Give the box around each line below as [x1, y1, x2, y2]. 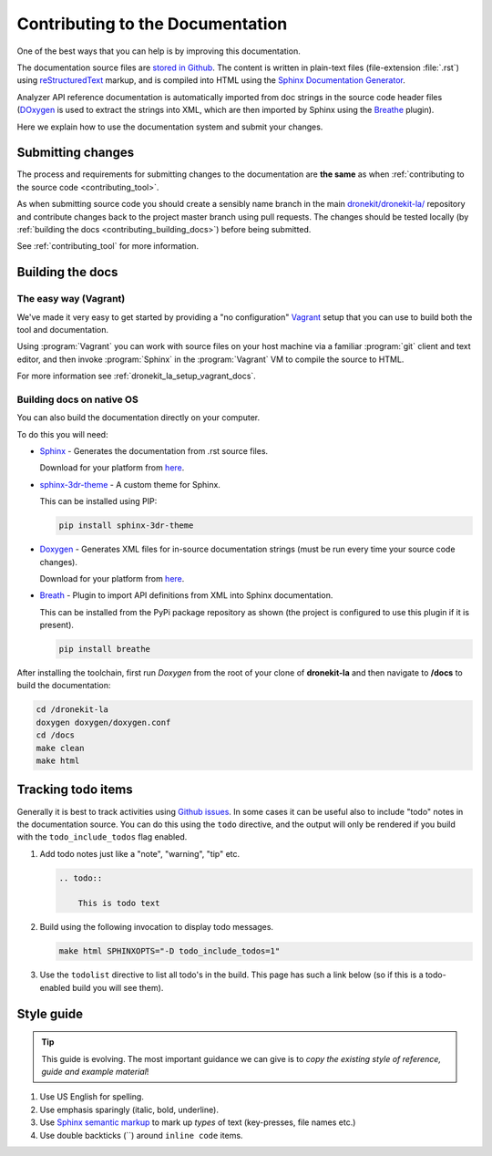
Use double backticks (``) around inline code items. [39, 1130, 243, 1141]
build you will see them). [71, 982, 164, 993]
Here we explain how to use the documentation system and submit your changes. [16, 121, 323, 132]
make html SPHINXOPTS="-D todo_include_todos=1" [58, 946, 281, 956]
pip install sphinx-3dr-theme [58, 521, 194, 531]
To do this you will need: [16, 428, 108, 439]
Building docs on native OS [16, 393, 138, 406]
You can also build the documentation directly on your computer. [16, 412, 260, 423]
